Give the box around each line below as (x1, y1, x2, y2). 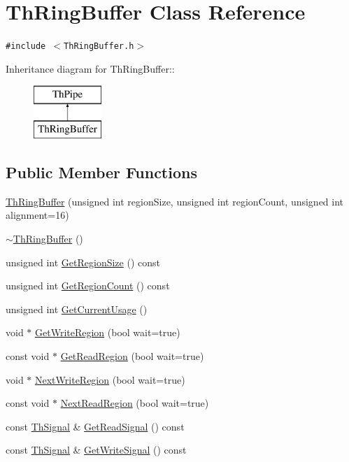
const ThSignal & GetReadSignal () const (6, 419, 185, 433)
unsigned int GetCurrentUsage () (6, 301, 148, 316)
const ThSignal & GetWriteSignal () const (6, 442, 187, 457)
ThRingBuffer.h (64, 41, 134, 52)
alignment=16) (6, 208, 69, 222)
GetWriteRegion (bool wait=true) (35, 325, 180, 340)
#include (6, 41, 46, 52)
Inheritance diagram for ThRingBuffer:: (6, 61, 175, 75)
